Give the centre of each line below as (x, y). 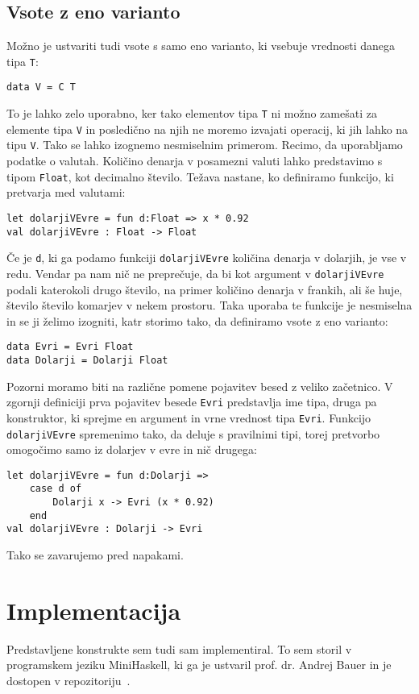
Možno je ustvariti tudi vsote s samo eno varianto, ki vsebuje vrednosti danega (201, 46)
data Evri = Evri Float (70, 347)
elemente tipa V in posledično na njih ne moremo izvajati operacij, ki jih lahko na (207, 129)
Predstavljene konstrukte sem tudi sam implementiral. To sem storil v (179, 648)
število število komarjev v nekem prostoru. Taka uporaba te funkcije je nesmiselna (209, 305)
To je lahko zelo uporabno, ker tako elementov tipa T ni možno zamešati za (192, 113)
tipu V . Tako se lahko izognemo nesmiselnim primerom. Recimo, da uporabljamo (205, 145)
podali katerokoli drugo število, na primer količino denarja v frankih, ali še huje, (205, 289)
